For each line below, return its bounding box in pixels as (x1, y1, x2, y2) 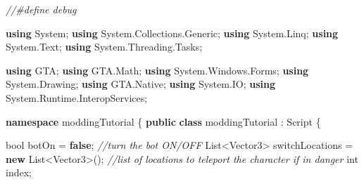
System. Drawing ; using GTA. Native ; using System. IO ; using (6, 77, 276, 91)
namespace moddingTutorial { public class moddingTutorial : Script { (6, 114, 321, 129)
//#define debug (6, 2, 77, 16)
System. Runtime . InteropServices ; (6, 90, 148, 105)
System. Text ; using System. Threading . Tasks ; (6, 39, 203, 54)
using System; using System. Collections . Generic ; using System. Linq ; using (6, 25, 339, 40)
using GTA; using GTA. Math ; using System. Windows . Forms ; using (6, 63, 309, 77)
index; (6, 165, 32, 180)
